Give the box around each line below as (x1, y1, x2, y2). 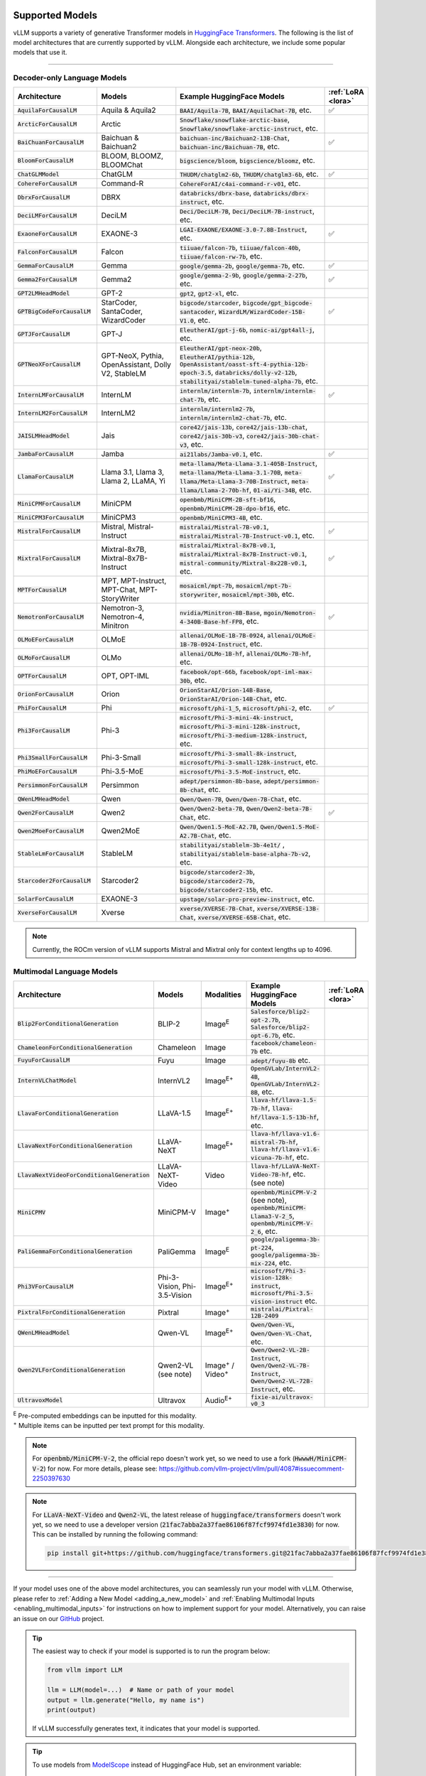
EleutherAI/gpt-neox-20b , (180, 343, 262, 353)
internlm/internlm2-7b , (180, 404, 256, 413)
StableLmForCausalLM (17, 850, 84, 857)
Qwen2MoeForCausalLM (17, 827, 84, 835)
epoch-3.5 (180, 369, 212, 377)
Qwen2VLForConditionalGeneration (17, 1366, 126, 1374)
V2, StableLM (101, 368, 147, 378)
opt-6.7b (250, 1032, 279, 1039)
